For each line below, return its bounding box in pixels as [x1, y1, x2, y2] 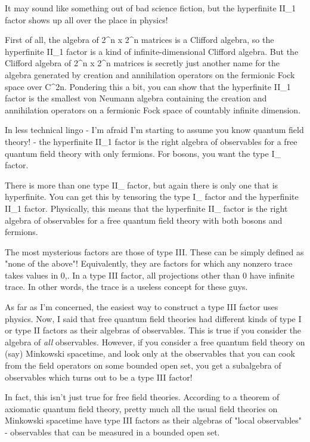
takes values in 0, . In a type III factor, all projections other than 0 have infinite [5, 268, 294, 281]
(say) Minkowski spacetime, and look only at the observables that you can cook [5, 347, 295, 360]
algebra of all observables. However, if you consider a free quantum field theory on [5, 335, 305, 348]
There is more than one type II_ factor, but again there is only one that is [5, 178, 278, 191]
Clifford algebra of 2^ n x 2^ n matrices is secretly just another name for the [5, 57, 280, 69]
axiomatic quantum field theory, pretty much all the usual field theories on [5, 402, 278, 415]
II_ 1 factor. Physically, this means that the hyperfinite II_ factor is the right [5, 202, 288, 214]
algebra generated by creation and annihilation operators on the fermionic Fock [5, 68, 295, 81]
